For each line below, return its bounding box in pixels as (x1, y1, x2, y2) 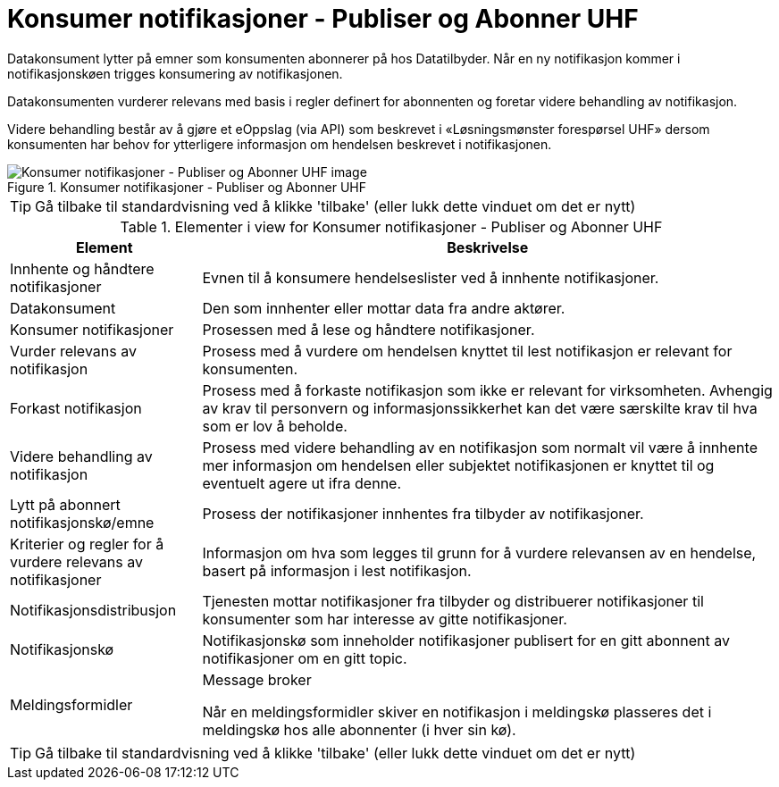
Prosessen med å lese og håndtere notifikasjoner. (202, 320, 535, 339)
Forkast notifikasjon (10, 398, 142, 417)
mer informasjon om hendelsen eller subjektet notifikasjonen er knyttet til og (202, 456, 715, 474)
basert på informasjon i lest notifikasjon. (202, 561, 472, 580)
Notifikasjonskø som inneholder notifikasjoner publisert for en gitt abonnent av (202, 631, 730, 649)
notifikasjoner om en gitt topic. (202, 649, 407, 667)
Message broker (202, 670, 312, 689)
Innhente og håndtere (10, 259, 155, 278)
